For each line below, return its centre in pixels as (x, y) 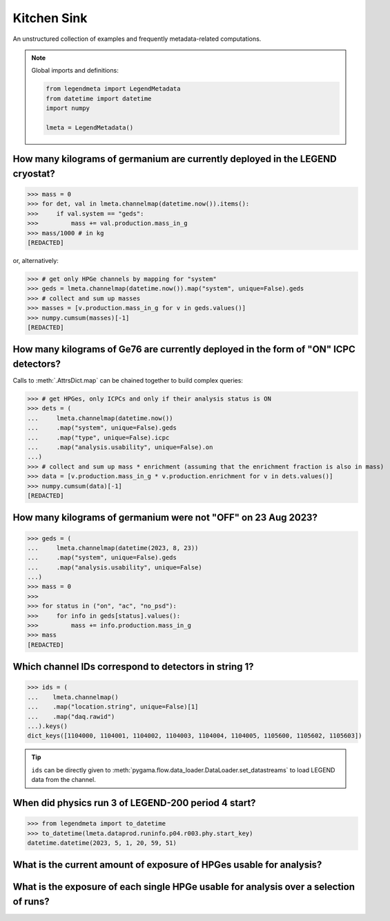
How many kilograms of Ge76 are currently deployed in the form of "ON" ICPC (184, 349)
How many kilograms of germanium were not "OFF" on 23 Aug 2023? (165, 518)
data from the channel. (64, 780)
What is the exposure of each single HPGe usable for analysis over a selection (184, 887)
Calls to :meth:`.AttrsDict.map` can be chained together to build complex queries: (128, 381)
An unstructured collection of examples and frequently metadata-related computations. (137, 39)
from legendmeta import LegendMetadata (113, 89)
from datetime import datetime (99, 98)
